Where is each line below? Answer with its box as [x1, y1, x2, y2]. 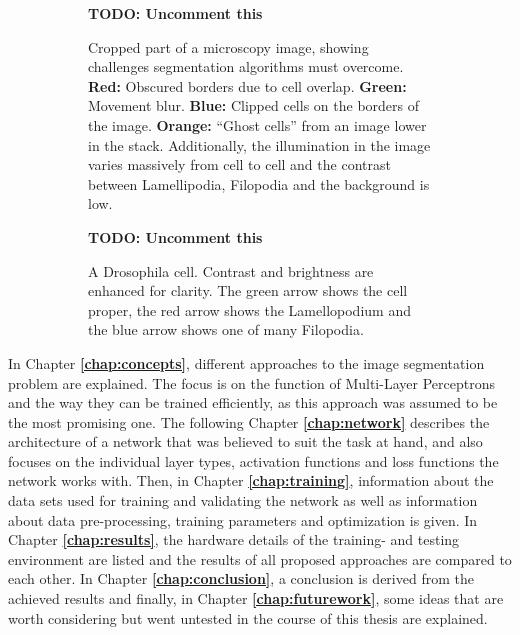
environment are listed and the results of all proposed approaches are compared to [8, 548, 512, 569]
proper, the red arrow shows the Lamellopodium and [88, 299, 411, 320]
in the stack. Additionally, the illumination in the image [88, 134, 431, 155]
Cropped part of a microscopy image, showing [88, 36, 369, 57]
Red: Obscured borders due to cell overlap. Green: [88, 75, 407, 96]
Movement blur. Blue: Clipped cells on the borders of [88, 95, 420, 116]
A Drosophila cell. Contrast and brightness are [88, 260, 374, 281]
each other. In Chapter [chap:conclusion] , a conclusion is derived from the [8, 568, 474, 589]
